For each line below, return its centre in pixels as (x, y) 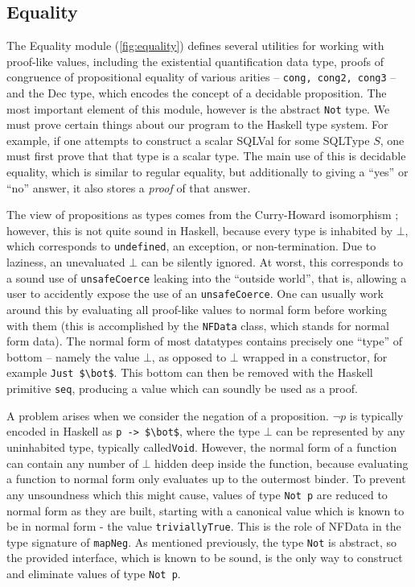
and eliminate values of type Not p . (94, 574)
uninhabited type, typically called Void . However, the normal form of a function (202, 447)
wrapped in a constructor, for (315, 356)
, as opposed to (189, 356)
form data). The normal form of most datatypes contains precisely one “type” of (205, 341)
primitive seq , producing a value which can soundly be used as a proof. (182, 389)
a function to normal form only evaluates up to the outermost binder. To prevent (206, 479)
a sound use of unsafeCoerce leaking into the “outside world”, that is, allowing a (207, 277)
